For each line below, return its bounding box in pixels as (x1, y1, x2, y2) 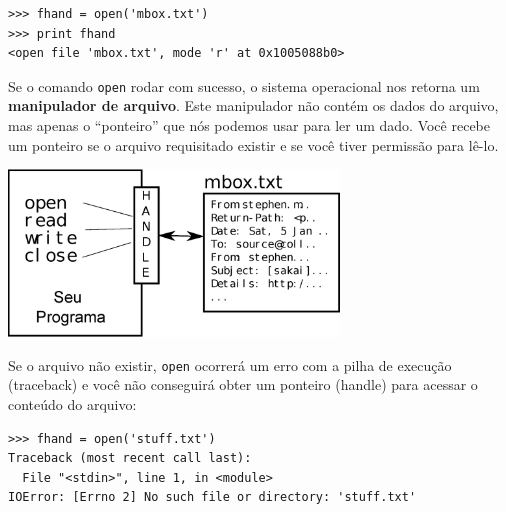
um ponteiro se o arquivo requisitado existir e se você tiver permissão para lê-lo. (8, 134, 499, 155)
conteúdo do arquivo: (8, 394, 137, 415)
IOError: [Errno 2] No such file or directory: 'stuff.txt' (8, 490, 417, 505)
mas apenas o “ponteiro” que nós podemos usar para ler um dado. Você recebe (8, 115, 490, 136)
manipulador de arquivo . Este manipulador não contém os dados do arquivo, (8, 95, 499, 116)
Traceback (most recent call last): (8, 451, 252, 466)
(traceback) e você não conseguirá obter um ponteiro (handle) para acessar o (8, 374, 478, 395)
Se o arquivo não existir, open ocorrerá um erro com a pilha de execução (8, 354, 452, 375)
